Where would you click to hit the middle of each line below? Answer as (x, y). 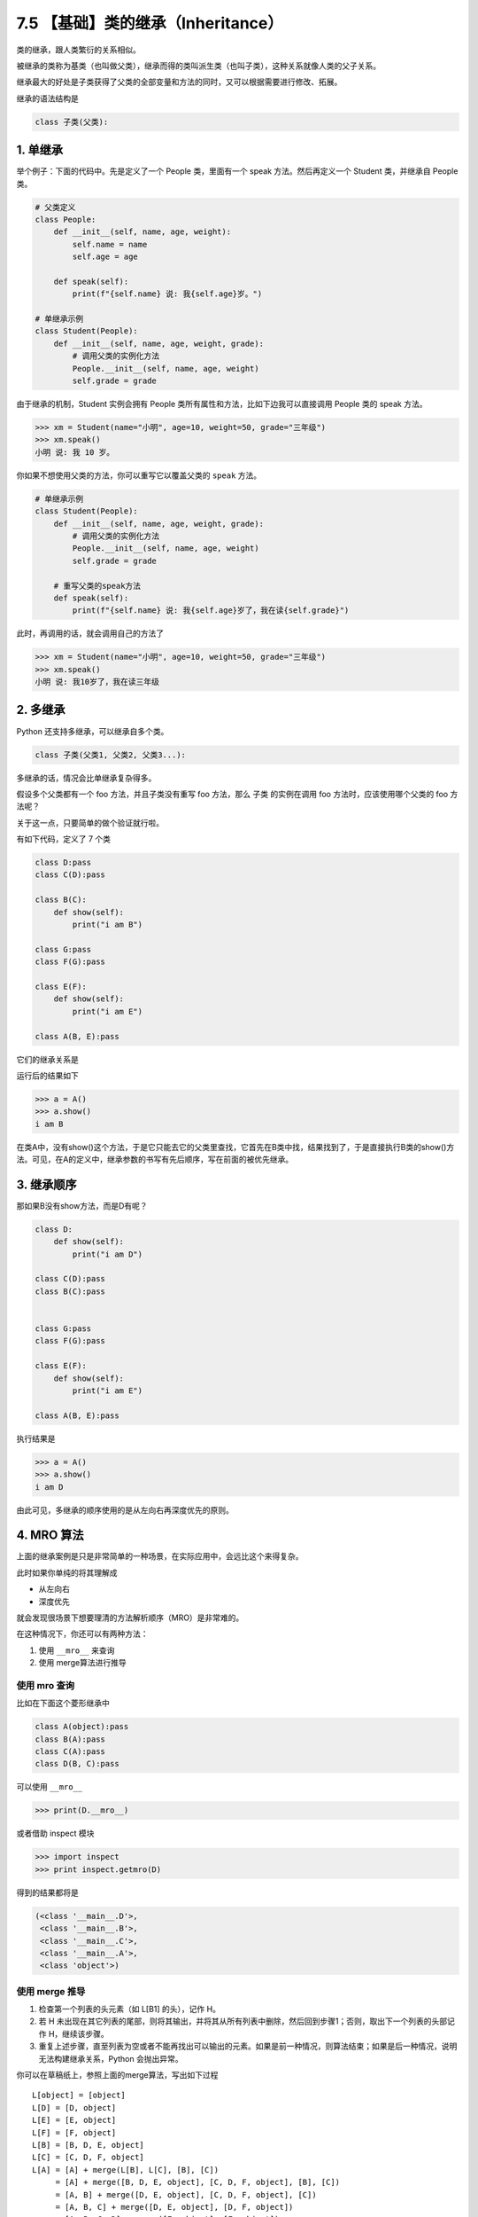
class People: (66, 219)
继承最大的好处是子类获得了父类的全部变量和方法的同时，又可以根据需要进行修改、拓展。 (179, 82)
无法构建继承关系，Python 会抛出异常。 (111, 2058)
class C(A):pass (70, 1752)
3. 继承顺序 (46, 1184)
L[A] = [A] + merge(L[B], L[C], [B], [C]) (126, 2170)
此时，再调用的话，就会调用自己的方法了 (90, 633)
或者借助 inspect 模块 (55, 1833)
